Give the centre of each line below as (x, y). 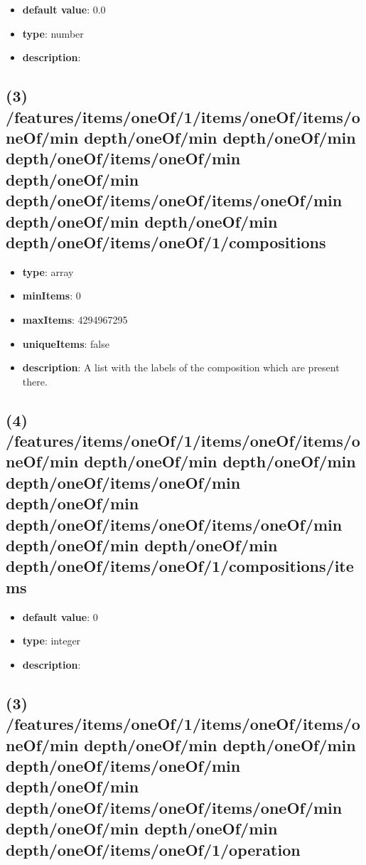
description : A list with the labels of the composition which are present (181, 367)
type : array (48, 271)
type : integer (52, 641)
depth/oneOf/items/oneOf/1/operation (153, 849)
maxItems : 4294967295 (75, 319)
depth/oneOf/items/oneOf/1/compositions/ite (180, 566)
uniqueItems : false (66, 343)
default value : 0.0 (64, 9)
